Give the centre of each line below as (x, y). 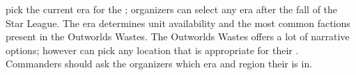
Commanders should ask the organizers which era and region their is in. (159, 64)
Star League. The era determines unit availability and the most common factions (178, 23)
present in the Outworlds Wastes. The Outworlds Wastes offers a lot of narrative (178, 36)
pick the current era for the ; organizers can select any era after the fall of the (172, 9)
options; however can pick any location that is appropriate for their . (152, 50)
